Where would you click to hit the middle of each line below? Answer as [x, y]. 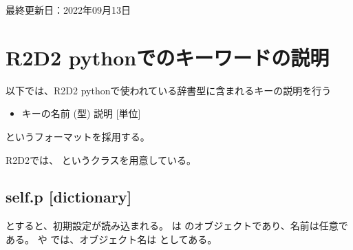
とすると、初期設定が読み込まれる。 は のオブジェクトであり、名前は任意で [177, 226]
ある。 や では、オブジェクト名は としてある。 [111, 239]
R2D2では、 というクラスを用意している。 [101, 159]
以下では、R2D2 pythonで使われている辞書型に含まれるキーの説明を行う [169, 90]
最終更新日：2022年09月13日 [68, 10]
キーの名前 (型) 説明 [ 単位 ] [81, 113]
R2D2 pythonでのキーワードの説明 [168, 57]
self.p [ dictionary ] [69, 197]
